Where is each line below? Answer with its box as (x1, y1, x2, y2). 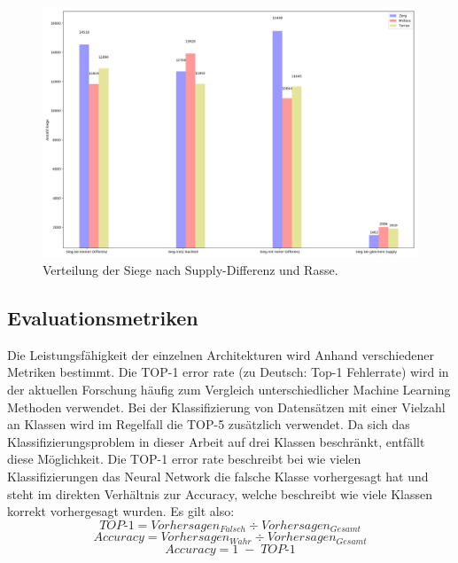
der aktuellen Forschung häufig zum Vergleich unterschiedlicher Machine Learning (7, 379, 451, 398)
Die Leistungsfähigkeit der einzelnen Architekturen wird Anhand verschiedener (7, 345, 434, 364)
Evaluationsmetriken (7, 303, 198, 331)
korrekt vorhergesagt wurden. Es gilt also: (7, 502, 235, 520)
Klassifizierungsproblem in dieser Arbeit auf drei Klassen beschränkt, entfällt (7, 432, 425, 450)
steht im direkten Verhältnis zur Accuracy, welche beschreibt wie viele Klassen (7, 484, 433, 503)
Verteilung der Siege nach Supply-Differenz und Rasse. (43, 260, 338, 278)
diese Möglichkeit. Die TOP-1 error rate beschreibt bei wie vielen (7, 450, 361, 468)
